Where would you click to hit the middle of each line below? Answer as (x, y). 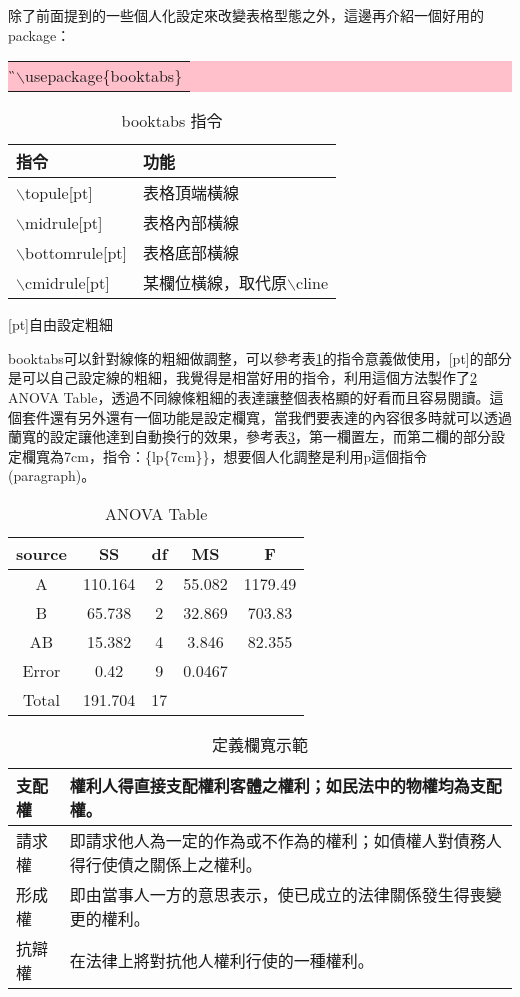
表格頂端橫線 (190, 193)
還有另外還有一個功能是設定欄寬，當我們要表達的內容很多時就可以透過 (280, 416)
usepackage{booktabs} (104, 76)
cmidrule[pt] (67, 282)
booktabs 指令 (172, 121)
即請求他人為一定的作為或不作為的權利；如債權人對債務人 (285, 840)
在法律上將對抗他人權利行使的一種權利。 (221, 960)
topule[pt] (59, 192)
